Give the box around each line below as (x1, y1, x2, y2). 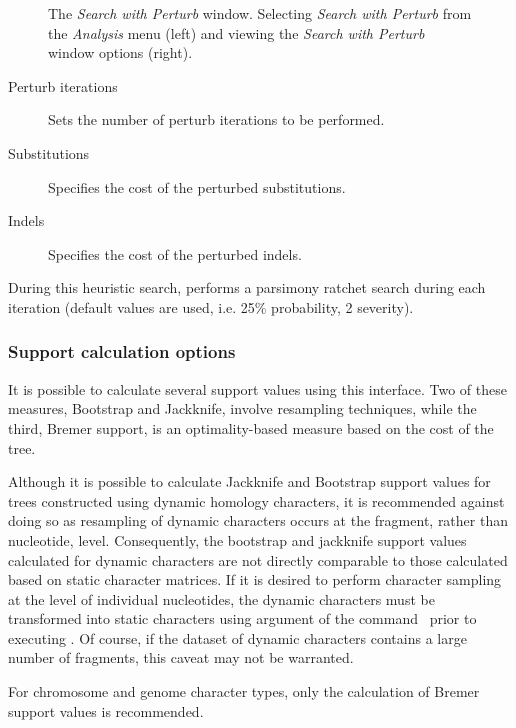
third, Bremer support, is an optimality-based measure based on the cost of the (8, 417, 494, 438)
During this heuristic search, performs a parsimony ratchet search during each (8, 277, 486, 298)
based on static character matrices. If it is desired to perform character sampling (8, 569, 502, 590)
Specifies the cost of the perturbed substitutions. (48, 176, 346, 197)
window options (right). (48, 42, 193, 63)
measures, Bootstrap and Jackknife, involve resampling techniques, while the (8, 398, 477, 419)
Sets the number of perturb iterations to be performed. (48, 109, 385, 130)
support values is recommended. (8, 700, 204, 721)
